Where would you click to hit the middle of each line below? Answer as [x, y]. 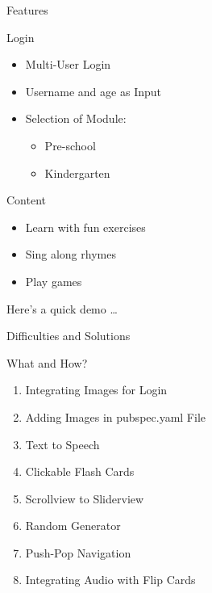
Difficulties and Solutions [69, 336]
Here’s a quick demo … [62, 308]
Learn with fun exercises [85, 227]
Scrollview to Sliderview [85, 498]
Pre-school [70, 145]
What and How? [47, 362]
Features [27, 10]
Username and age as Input [93, 91]
